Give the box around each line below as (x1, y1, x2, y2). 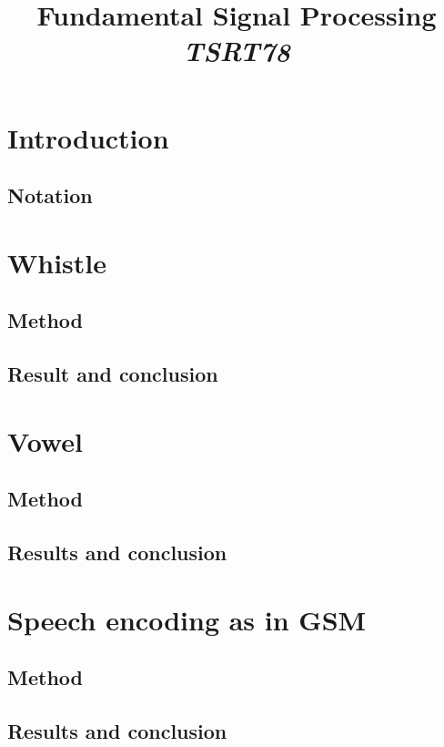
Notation (7, 181, 93, 210)
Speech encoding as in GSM (7, 600, 367, 638)
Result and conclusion (7, 360, 218, 388)
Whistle (7, 243, 107, 281)
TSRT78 (183, 32, 290, 70)
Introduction (7, 118, 169, 156)
